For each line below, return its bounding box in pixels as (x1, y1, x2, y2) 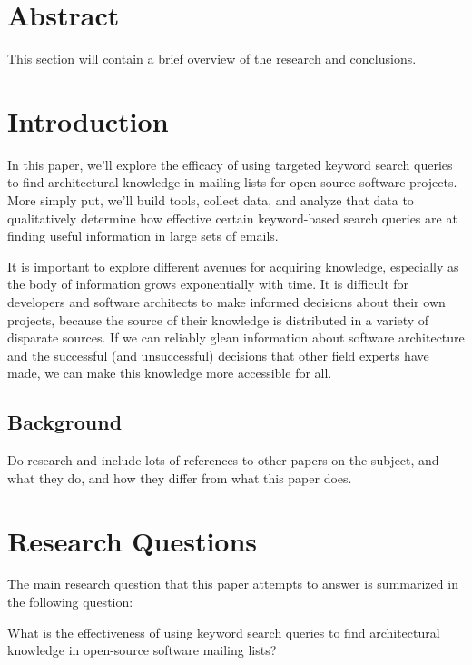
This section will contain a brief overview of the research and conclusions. (7, 49, 417, 68)
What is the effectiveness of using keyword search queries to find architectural (7, 622, 440, 641)
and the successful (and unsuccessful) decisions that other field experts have (7, 345, 429, 364)
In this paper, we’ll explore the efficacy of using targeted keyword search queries (7, 154, 453, 174)
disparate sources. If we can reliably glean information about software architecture (7, 328, 465, 347)
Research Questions (7, 521, 258, 559)
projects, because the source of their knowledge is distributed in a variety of (7, 310, 429, 329)
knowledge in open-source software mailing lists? (7, 640, 277, 660)
